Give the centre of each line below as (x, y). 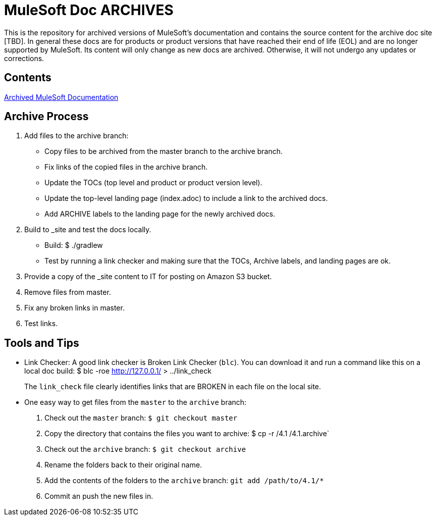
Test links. (41, 324)
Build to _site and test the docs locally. (88, 230)
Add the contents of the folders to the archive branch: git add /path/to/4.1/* (184, 481)
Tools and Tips (42, 343)
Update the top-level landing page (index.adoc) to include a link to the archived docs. (186, 198)
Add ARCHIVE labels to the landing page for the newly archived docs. (160, 214)
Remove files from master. (68, 292)
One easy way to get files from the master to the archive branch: (135, 402)
